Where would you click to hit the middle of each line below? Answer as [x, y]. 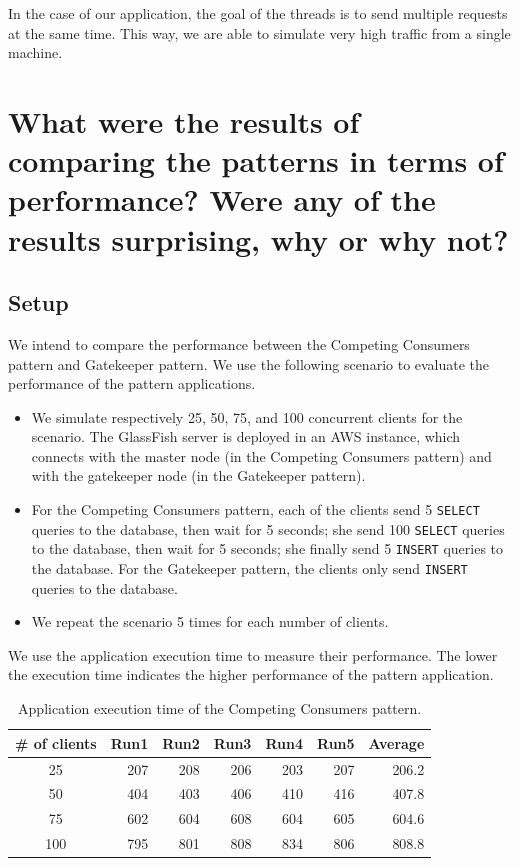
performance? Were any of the [222, 199]
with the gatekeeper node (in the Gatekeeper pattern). [198, 475]
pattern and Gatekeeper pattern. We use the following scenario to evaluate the [249, 363]
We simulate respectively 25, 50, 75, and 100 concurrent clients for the [247, 416]
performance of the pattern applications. [132, 383]
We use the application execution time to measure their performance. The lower [253, 654]
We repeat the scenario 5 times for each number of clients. [210, 621]
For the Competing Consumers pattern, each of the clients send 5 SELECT [255, 509]
